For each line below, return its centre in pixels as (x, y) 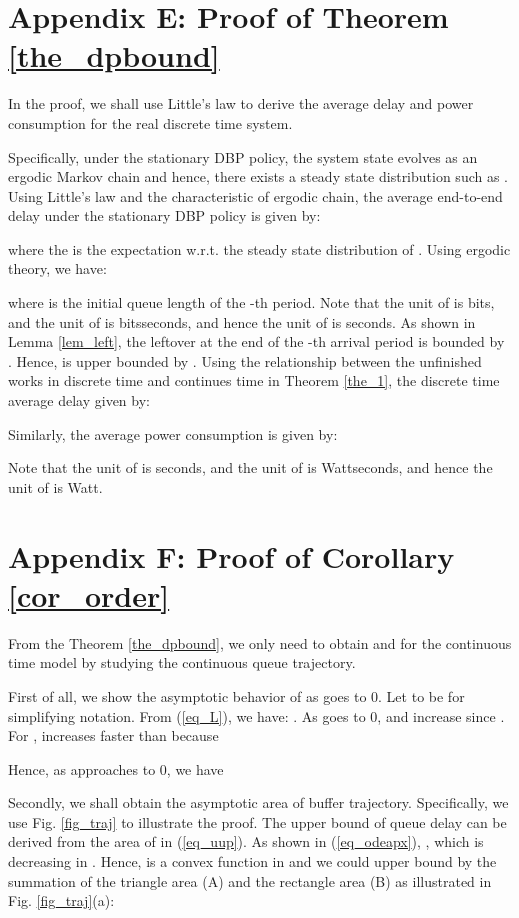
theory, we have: (57, 268)
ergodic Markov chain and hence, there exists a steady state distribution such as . (258, 176)
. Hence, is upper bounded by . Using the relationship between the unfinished (245, 360)
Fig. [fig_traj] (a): (61, 900)
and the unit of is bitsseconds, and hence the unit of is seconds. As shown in (242, 321)
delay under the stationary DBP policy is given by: (164, 215)
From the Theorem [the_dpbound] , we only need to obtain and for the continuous (260, 642)
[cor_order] (89, 594)
